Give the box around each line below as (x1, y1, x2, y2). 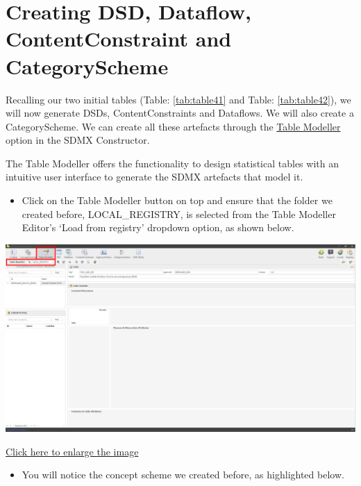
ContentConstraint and (6, 24, 232, 53)
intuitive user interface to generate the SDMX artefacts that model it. (6, 169, 303, 184)
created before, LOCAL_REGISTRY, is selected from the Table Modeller (22, 206, 336, 221)
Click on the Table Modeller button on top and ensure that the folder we (22, 193, 333, 208)
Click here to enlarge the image (6, 444, 139, 458)
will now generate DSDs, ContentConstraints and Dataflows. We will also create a (6, 106, 354, 120)
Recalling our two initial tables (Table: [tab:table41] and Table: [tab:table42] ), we (6, 92, 351, 106)
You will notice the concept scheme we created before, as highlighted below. (22, 467, 344, 482)
